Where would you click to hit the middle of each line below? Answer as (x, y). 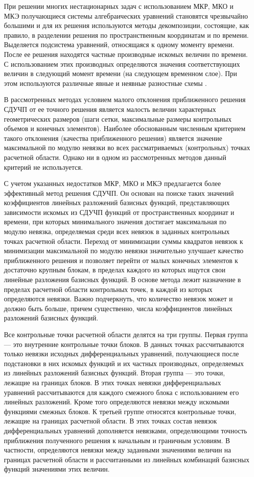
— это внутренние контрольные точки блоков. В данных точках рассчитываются (124, 344)
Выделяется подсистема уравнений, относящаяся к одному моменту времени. (119, 44)
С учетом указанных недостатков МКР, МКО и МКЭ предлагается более (113, 183)
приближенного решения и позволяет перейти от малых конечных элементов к (121, 260)
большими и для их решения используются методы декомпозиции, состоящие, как (127, 25)
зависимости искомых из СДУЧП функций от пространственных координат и (119, 212)
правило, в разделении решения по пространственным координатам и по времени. (127, 35)
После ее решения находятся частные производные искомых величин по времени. (126, 54)
